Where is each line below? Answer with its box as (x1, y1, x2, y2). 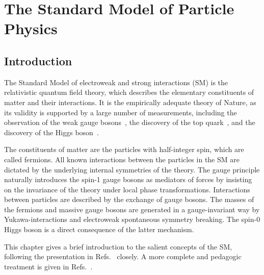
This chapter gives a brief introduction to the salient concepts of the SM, (4, 241, 232, 252)
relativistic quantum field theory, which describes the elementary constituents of (4, 87, 254, 97)
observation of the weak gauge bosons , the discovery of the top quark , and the (4, 117, 255, 128)
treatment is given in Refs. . (4, 261, 93, 271)
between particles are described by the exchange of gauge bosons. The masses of (4, 194, 254, 205)
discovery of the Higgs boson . (4, 127, 99, 137)
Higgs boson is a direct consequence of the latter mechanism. (4, 224, 194, 235)
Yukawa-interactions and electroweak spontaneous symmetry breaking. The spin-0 (4, 214, 260, 224)
